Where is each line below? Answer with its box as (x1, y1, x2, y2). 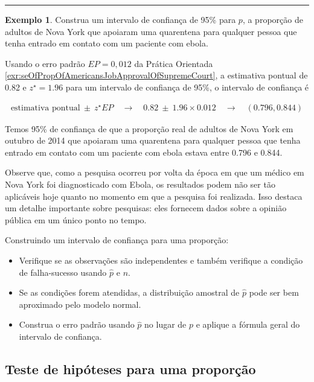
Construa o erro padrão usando (19, 318, 135, 331)
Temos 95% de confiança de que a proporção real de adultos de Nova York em (5, 122, 293, 135)
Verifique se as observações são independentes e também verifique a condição (19, 253, 303, 266)
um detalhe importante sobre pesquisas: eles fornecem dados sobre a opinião (5, 202, 287, 214)
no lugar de (144, 318, 187, 331)
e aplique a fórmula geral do (196, 318, 300, 331)
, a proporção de (242, 13, 303, 25)
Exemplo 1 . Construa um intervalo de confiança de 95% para (5, 13, 236, 25)
